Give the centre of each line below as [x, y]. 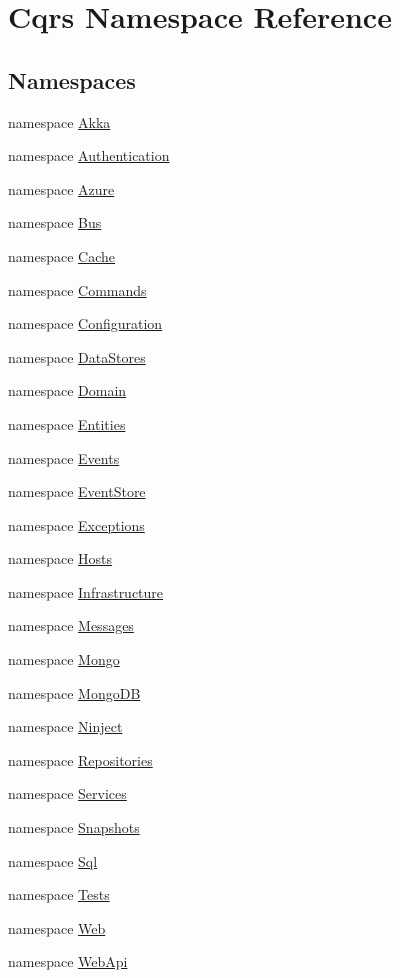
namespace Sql [53, 860]
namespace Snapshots [74, 827]
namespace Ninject [65, 726]
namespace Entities [67, 423]
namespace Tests [59, 894]
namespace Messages [71, 625]
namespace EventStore [77, 491]
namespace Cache [61, 255]
